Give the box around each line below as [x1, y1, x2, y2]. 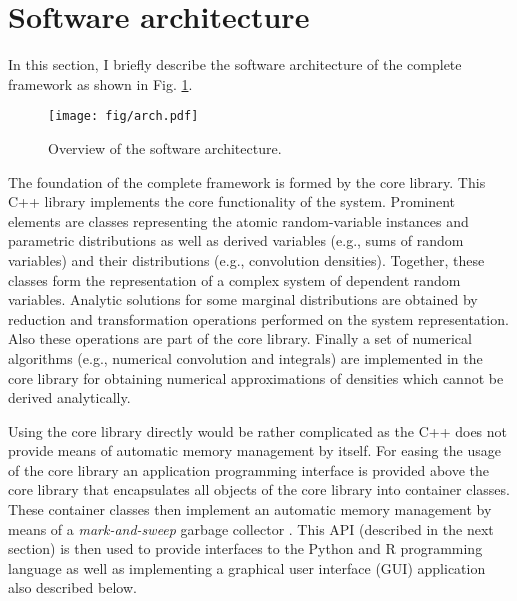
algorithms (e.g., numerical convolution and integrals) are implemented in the [8, 347, 483, 368]
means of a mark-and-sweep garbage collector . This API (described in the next [8, 518, 494, 539]
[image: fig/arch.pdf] [48, 109, 199, 124]
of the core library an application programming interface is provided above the [8, 459, 490, 480]
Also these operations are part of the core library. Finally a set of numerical [8, 328, 472, 349]
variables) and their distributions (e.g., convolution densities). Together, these [8, 249, 485, 270]
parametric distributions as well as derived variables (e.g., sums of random [8, 230, 464, 251]
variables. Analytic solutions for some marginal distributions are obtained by [8, 289, 478, 310]
